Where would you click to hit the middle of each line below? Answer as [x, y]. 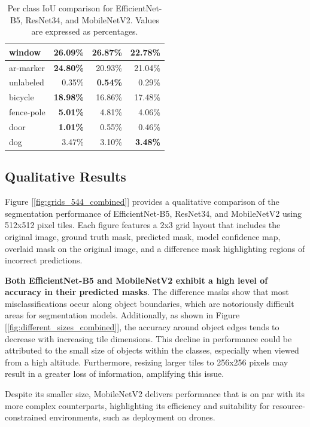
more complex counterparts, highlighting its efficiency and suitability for [137, 405]
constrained [26, 417]
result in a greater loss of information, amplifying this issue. [115, 374]
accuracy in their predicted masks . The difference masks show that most [147, 292]
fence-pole [27, 112]
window [25, 52]
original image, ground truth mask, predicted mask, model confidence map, [143, 236]
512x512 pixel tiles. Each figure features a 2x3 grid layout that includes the [143, 225]
